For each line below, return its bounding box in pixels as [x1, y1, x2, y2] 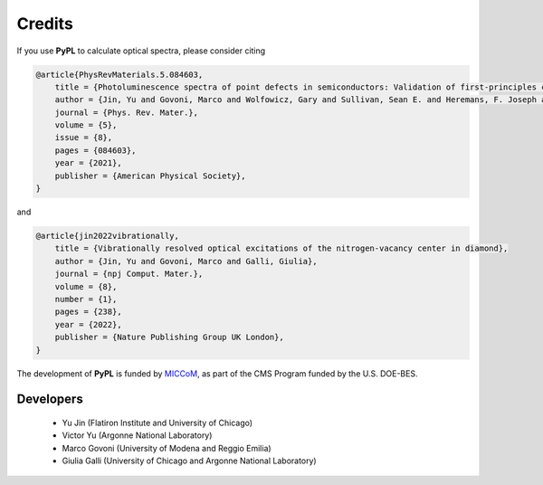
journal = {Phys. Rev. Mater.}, [54, 107, 199, 118]
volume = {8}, [54, 281, 118, 291]
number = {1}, [54, 294, 118, 304]
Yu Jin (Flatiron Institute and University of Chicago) [62, 417, 253, 428]
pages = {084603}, [54, 145, 137, 156]
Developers [16, 392, 83, 407]
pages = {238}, [54, 307, 122, 317]
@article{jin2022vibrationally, [35, 231, 180, 242]
